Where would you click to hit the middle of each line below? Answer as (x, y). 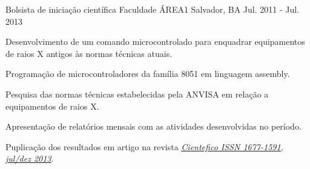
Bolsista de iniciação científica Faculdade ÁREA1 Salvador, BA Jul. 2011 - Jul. (152, 9)
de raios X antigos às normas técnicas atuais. (89, 53)
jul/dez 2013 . (30, 158)
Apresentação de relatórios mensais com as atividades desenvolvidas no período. (153, 126)
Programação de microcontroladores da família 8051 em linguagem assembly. (148, 74)
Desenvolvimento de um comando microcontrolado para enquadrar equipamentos (155, 41)
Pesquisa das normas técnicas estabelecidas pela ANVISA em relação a (137, 94)
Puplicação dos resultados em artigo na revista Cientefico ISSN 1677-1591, (144, 146)
